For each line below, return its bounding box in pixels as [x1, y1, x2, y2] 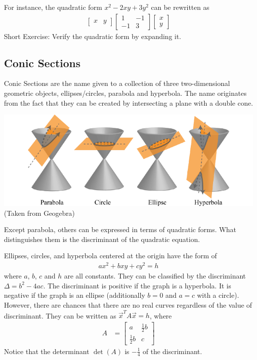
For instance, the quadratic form [4, 2, 102, 12]
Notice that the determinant [4, 346, 89, 356]
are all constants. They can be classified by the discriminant [64, 271, 246, 281]
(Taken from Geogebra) [4, 207, 75, 218]
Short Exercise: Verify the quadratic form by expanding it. [4, 31, 181, 41]
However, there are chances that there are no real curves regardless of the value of [4, 299, 252, 310]
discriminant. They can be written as [4, 310, 116, 320]
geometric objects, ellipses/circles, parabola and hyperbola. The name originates [4, 88, 247, 98]
